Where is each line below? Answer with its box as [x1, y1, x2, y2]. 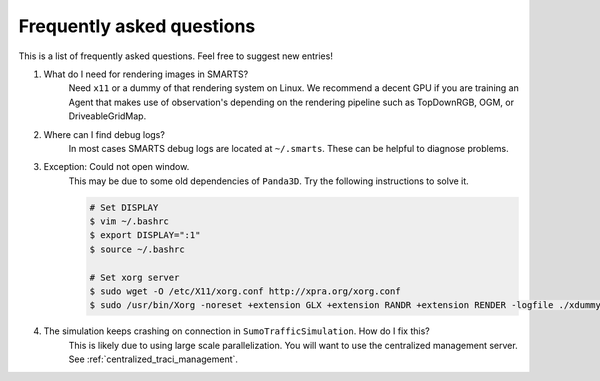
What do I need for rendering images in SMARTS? [43, 68, 249, 80]
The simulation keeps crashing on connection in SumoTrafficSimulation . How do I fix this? [43, 325, 430, 337]
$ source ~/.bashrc [89, 243, 185, 255]
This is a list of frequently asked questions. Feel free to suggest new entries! [18, 50, 334, 62]
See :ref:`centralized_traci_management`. [68, 353, 239, 365]
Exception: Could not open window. [43, 161, 190, 173]
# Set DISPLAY [89, 201, 159, 213]
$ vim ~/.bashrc [89, 216, 170, 227]
